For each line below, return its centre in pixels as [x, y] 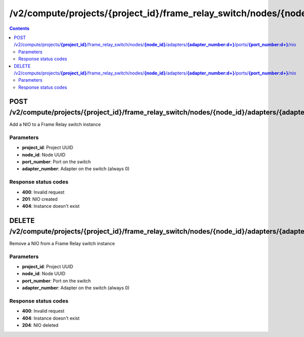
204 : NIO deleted [40, 325]
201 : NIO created [40, 199]
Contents [20, 28]
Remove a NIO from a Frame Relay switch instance [62, 243]
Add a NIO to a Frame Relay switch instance [55, 125]
